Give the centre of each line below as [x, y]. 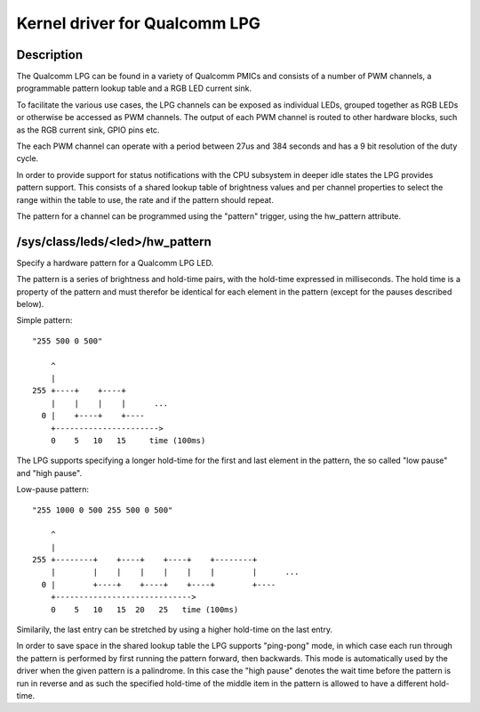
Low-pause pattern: [52, 489]
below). [30, 304]
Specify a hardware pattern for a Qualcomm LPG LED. [115, 263]
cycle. [28, 158]
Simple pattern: [44, 320]
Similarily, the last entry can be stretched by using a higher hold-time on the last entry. [175, 630]
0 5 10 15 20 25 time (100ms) [144, 609]
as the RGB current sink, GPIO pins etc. [88, 130]
